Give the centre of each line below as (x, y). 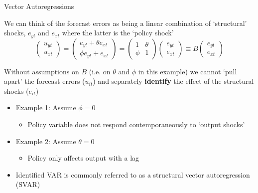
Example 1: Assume (46, 107)
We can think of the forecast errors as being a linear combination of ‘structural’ (126, 23)
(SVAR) (28, 184)
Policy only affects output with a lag (83, 158)
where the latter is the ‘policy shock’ (118, 33)
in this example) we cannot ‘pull (188, 71)
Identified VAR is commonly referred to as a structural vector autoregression (133, 174)
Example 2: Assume (46, 141)
